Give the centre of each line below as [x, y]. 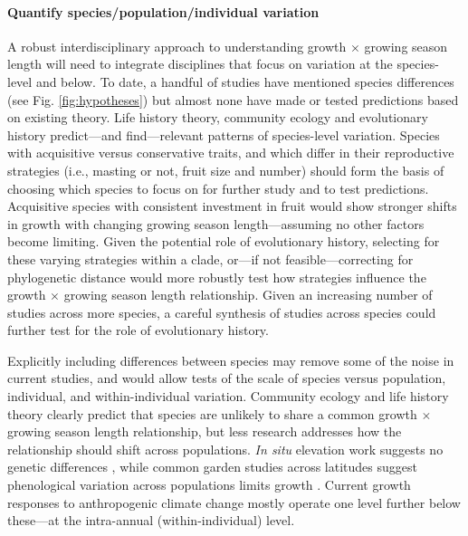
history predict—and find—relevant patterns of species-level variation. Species [224, 134]
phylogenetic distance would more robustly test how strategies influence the [217, 277]
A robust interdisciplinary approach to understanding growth [177, 46]
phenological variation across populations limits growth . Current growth [209, 485]
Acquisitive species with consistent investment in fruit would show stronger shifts [232, 206]
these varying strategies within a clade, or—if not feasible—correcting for [210, 258]
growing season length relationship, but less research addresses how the [205, 431]
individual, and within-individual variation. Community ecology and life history [228, 396]
